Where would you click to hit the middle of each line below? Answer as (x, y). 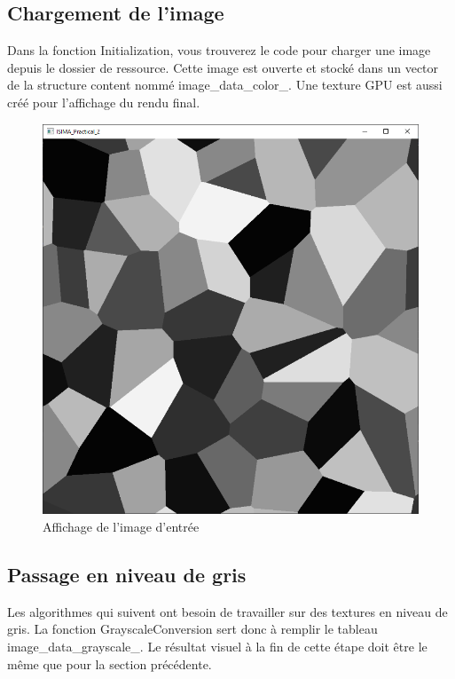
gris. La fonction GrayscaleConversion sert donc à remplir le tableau (192, 629)
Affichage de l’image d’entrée (121, 527)
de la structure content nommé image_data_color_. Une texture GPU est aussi (225, 85)
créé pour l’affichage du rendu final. (104, 102)
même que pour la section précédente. (110, 663)
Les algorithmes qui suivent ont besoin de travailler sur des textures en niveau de (227, 611)
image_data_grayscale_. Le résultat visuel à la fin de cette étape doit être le (217, 647)
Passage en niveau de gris (127, 575)
